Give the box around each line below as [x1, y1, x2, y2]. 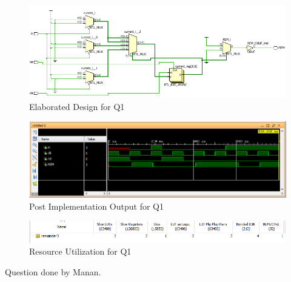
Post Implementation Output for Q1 [29, 199, 164, 212]
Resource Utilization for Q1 [29, 245, 132, 258]
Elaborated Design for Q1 [29, 100, 125, 112]
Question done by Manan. [5, 265, 101, 278]
